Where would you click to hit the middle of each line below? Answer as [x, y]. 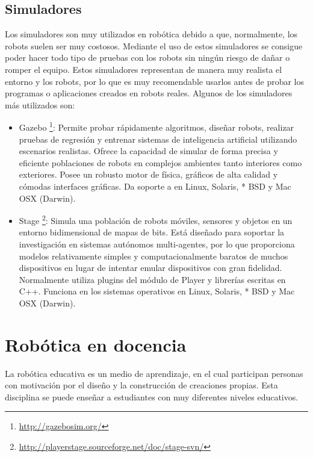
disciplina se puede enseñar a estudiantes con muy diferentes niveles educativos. [152, 396]
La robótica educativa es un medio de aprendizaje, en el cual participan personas [154, 373]
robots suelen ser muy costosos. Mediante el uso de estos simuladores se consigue [154, 45]
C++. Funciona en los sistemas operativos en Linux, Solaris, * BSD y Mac [157, 291]
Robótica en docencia [96, 344]
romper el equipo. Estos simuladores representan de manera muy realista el [144, 69]
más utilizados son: [40, 104]
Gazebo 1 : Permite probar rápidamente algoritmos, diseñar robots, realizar [156, 126]
